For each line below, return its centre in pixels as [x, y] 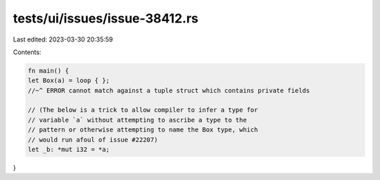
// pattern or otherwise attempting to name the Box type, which [143, 130]
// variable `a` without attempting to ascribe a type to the [137, 120]
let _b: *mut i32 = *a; [69, 150]
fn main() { [49, 71]
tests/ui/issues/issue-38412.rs [106, 18]
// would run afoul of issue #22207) [93, 140]
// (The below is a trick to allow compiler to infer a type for [143, 110]
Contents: [27, 52]
